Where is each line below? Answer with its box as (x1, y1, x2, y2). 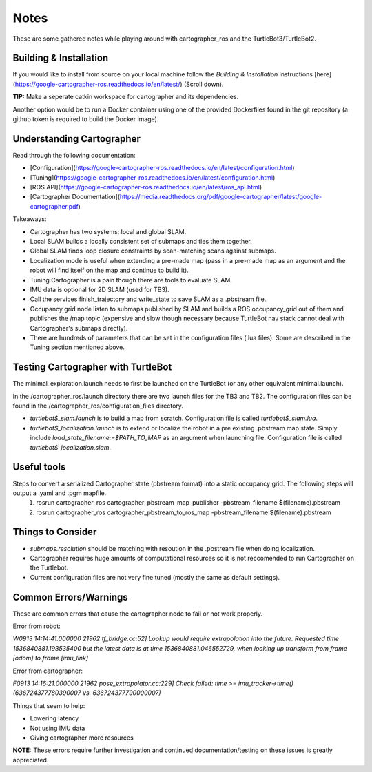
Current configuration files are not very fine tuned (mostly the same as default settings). (30, 573, 280, 581)
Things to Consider (12, 526, 97, 538)
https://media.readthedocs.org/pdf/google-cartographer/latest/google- (119, 193, 322, 201)
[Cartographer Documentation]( (30, 193, 121, 201)
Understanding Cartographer (12, 133, 141, 145)
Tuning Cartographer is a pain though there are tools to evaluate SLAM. (30, 275, 232, 284)
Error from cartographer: (12, 667, 83, 675)
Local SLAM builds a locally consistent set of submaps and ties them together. (30, 238, 252, 246)
